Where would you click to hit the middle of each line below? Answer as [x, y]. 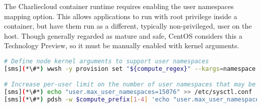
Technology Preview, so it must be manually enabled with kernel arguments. [122, 45]
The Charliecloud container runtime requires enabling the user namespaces [119, 6]
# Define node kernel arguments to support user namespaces [107, 61]
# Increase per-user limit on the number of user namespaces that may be [130, 85]
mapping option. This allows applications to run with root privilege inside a [121, 16]
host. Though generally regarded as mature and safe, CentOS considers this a [123, 35]
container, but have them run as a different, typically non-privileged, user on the [128, 26]
